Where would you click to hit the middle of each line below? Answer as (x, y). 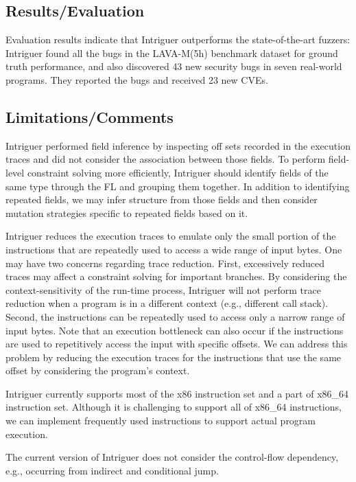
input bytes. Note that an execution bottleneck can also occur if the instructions (175, 330)
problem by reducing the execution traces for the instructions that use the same (174, 357)
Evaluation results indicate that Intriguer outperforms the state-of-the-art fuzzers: (178, 39)
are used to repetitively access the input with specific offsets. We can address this (177, 344)
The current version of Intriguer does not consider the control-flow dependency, (172, 457)
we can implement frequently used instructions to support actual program (161, 421)
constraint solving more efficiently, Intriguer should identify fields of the (178, 172)
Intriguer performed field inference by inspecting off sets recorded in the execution (178, 145)
